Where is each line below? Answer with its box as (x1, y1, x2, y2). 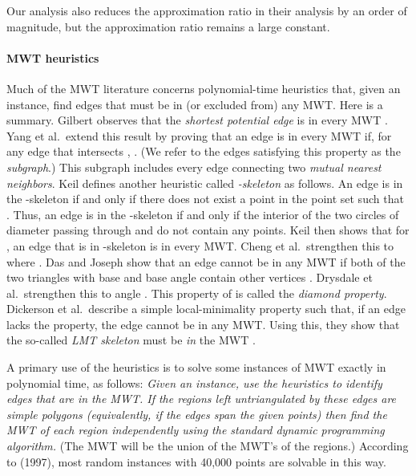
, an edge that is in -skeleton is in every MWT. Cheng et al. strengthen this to (6, 237, 394, 254)
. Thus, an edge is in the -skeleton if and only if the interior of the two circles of (6, 205, 399, 222)
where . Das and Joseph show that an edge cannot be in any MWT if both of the (6, 253, 406, 270)
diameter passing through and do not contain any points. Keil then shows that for (6, 222, 410, 238)
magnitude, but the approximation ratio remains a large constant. (6, 18, 330, 35)
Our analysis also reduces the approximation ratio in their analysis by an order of (6, 2, 407, 18)
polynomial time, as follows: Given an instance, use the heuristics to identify (6, 374, 382, 391)
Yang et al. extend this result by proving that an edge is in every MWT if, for (6, 127, 392, 144)
